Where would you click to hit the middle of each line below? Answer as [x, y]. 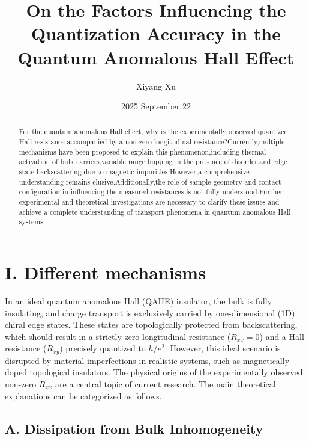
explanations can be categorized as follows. [83, 396]
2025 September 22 [156, 106]
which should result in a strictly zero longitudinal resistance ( [118, 336]
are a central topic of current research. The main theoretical [166, 384]
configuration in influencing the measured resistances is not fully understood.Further [151, 192]
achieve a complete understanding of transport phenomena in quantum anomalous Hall [155, 211]
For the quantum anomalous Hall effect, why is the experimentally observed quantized [154, 131]
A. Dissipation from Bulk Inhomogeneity [134, 428]
